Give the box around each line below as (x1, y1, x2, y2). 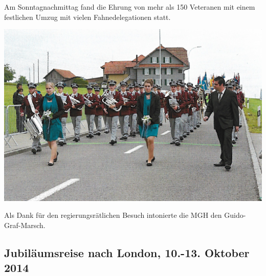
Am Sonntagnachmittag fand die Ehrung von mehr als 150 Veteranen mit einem (4, 2, 255, 12)
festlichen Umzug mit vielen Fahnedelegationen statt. (4, 11, 171, 22)
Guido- (224, 210, 246, 220)
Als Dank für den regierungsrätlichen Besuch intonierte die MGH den (4, 210, 222, 220)
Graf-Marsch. (4, 220, 46, 231)
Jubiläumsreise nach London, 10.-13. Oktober (4, 245, 250, 261)
